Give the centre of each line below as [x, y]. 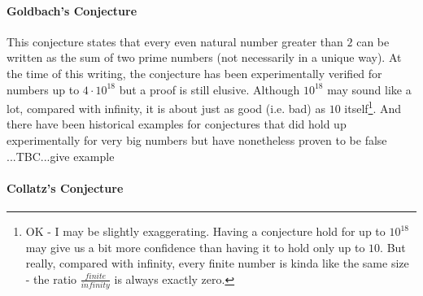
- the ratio [51, 279]
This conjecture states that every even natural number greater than [175, 41]
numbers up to [43, 89]
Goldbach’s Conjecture [72, 10]
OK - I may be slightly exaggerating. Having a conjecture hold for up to [205, 231]
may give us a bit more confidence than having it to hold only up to [195, 247]
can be [373, 41]
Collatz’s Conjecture [65, 187]
